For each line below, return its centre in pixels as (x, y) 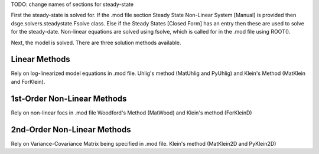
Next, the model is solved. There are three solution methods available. (96, 42)
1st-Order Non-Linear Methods (69, 98)
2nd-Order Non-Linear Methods (71, 130)
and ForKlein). (28, 81)
